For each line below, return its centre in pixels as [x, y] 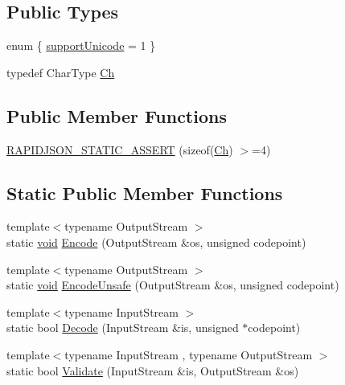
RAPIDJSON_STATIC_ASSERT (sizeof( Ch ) [120, 149]
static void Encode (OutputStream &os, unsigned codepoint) [156, 242]
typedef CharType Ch [61, 72]
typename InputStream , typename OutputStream [189, 354]
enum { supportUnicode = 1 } [81, 45]
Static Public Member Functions [145, 192]
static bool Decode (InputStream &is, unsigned [123, 328]
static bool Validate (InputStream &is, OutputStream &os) [153, 370]
